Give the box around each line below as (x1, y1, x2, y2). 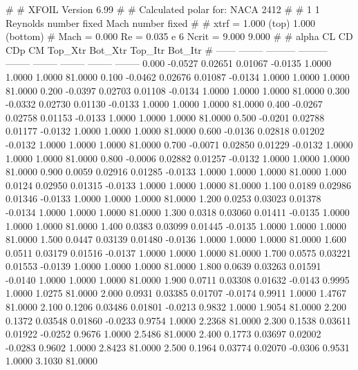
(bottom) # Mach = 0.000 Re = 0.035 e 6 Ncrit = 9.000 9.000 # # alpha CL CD (6, 29, 353, 43)
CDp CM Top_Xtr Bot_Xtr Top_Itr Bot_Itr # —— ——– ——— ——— (6, 42, 328, 57)
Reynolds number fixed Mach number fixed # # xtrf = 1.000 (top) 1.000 (6, 15, 316, 30)
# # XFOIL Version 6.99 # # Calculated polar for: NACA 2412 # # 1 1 (6, 2, 320, 16)
